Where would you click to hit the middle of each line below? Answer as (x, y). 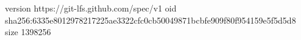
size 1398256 (28, 32)
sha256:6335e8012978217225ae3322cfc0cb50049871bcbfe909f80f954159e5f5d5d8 (150, 20)
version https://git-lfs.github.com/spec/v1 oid (91, 8)
